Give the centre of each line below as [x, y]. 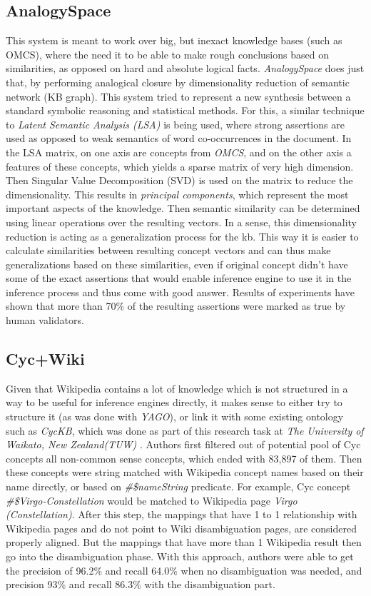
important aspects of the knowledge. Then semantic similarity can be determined [183, 208]
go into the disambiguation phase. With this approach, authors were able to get [180, 556]
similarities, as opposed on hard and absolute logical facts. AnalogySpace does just [185, 68]
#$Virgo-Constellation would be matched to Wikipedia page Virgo [152, 500]
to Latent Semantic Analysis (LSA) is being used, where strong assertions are [175, 124]
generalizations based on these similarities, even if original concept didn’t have [177, 264]
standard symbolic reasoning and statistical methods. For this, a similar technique [185, 110]
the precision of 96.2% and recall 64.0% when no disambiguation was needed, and [184, 570]
